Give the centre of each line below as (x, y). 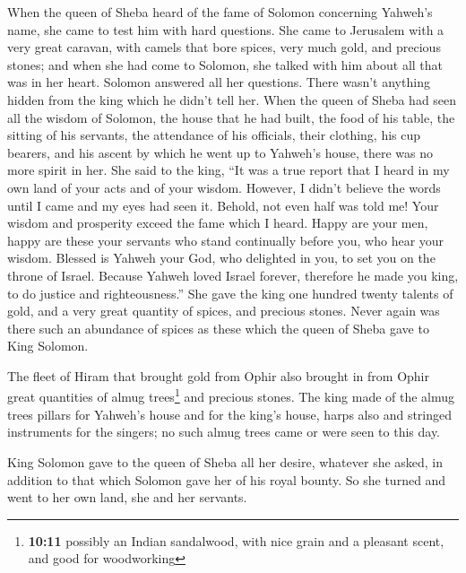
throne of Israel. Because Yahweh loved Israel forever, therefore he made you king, (233, 275)
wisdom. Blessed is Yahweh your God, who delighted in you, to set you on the (221, 258)
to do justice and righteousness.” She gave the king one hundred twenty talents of (230, 293)
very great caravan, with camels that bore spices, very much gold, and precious (224, 47)
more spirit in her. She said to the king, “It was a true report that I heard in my (229, 170)
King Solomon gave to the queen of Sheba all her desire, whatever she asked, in (225, 461)
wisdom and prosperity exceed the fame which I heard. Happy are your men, (218, 223)
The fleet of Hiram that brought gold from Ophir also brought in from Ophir (218, 375)
